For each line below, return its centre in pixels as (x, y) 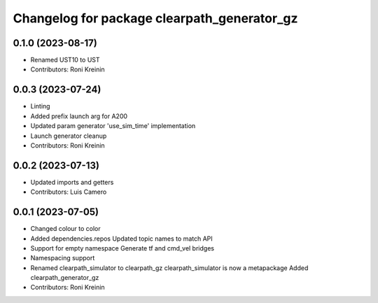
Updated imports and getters (72, 182)
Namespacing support (63, 258)
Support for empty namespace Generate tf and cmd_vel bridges (122, 248)
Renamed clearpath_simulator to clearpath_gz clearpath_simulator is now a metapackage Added (169, 268)
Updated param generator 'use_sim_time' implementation (113, 126)
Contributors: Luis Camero (69, 192)
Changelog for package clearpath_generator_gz (155, 18)
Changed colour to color (65, 229)
